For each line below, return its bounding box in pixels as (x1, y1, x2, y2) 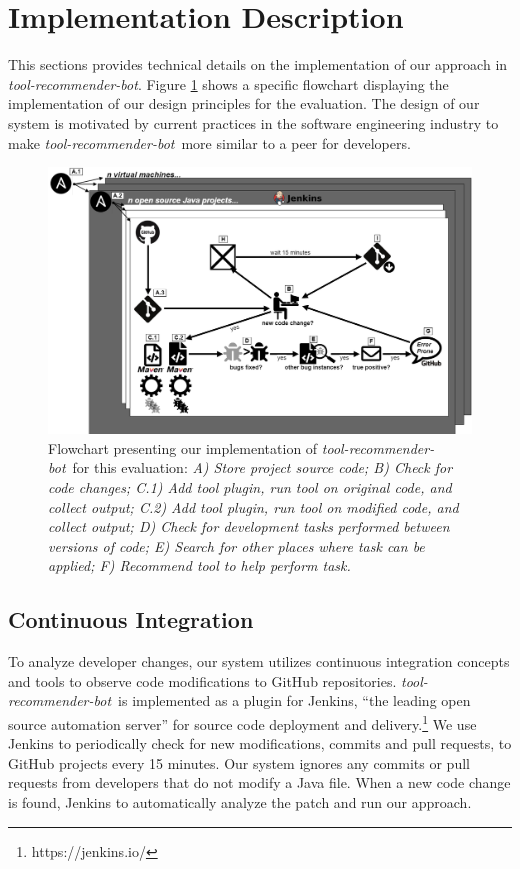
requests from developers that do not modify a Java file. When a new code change (8, 772, 511, 793)
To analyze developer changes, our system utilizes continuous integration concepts (8, 651, 510, 672)
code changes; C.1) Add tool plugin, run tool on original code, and (48, 476, 452, 497)
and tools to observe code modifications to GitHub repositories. (8, 670, 397, 691)
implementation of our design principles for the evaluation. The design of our (8, 93, 480, 114)
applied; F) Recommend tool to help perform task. (48, 555, 351, 576)
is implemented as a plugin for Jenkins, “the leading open (118, 690, 471, 711)
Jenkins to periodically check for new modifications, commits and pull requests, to (8, 733, 512, 754)
